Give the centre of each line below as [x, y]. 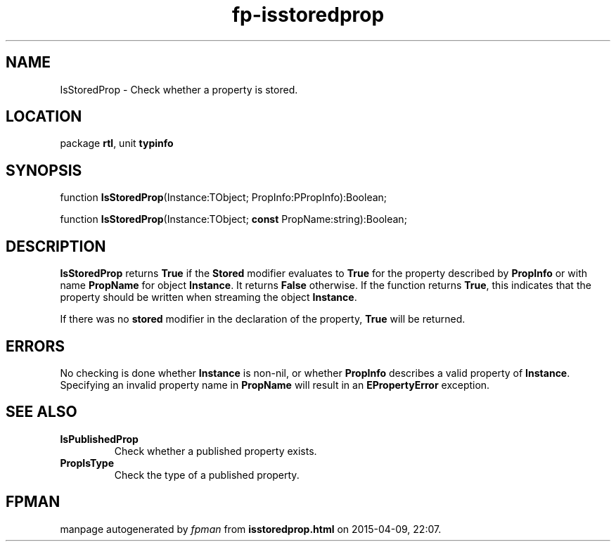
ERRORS [36, 346]
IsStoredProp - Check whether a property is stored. [179, 89]
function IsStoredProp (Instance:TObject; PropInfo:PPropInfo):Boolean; [224, 198]
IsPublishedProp [99, 439]
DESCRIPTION [56, 246]
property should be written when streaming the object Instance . [208, 297]
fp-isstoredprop [308, 15]
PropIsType [87, 463]
